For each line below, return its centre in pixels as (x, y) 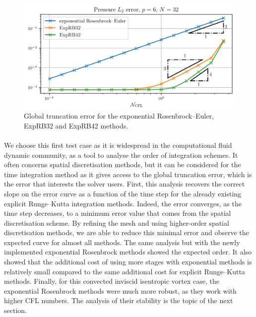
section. (15, 310)
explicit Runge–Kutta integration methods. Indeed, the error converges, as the (123, 203)
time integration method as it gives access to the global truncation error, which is (128, 174)
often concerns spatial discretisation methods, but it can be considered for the (123, 164)
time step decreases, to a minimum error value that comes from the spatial (118, 213)
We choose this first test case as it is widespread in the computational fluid (118, 145)
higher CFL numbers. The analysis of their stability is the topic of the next (119, 300)
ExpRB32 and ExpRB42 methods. (76, 125)
